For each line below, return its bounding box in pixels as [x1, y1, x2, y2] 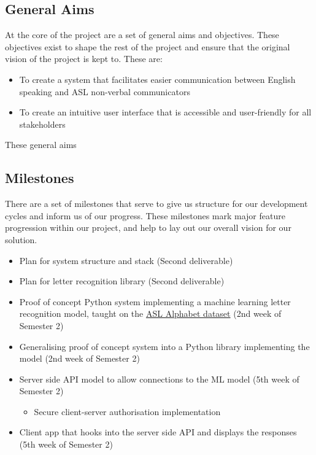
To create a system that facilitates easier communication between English [19, 72, 296, 85]
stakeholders [19, 117, 66, 130]
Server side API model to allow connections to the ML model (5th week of [19, 372, 299, 385]
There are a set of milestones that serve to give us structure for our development [5, 197, 308, 210]
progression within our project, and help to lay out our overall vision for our [5, 221, 291, 234]
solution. [5, 233, 37, 246]
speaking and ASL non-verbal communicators [19, 85, 190, 98]
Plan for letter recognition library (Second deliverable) [19, 274, 225, 287]
